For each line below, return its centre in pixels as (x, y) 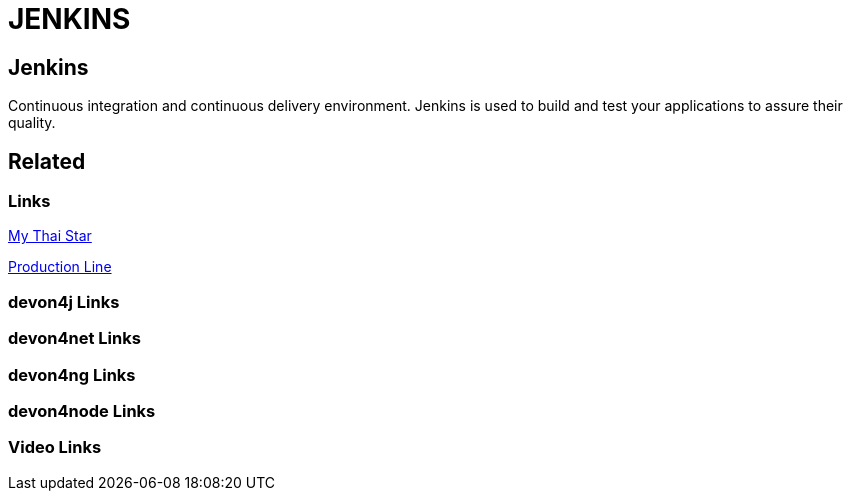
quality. (32, 123)
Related (47, 161)
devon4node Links (82, 410)
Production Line (60, 267)
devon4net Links (74, 338)
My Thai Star (50, 236)
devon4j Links (64, 301)
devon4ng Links (72, 374)
